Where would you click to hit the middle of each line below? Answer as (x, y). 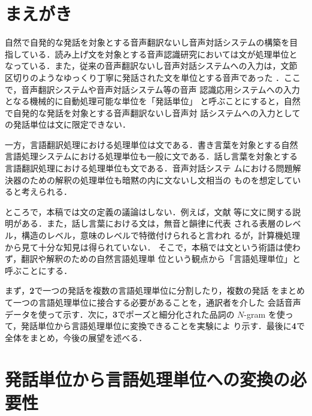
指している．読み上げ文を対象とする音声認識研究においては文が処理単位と (151, 54)
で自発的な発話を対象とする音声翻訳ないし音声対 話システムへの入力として (153, 112)
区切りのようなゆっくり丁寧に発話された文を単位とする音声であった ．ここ (153, 77)
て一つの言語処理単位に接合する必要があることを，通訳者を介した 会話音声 (153, 302)
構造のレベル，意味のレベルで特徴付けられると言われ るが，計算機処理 (161, 235)
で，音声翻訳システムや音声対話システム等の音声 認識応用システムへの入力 (152, 89)
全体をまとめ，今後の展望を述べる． (76, 337)
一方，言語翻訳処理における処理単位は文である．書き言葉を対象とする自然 (152, 144)
